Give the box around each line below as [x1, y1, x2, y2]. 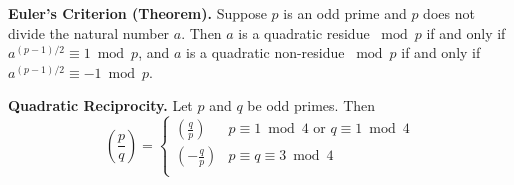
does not [423, 3, 475, 23]
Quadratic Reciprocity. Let [8, 95, 193, 116]
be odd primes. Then [247, 95, 376, 116]
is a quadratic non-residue [185, 42, 345, 63]
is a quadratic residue [238, 22, 370, 43]
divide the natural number [8, 22, 170, 43]
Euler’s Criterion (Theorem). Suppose [8, 3, 267, 23]
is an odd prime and [283, 3, 407, 23]
